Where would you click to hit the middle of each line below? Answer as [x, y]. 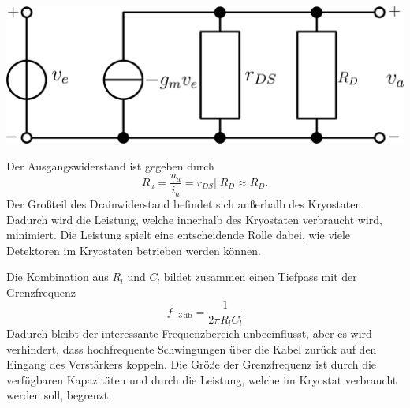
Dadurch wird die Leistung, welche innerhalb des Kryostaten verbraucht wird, [194, 219]
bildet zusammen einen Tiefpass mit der [260, 277]
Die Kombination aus [58, 277]
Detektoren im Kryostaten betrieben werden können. [134, 250]
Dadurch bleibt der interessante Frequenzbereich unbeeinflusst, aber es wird [189, 333]
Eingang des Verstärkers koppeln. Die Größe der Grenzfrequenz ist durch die [192, 364]
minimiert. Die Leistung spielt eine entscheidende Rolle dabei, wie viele [178, 235]
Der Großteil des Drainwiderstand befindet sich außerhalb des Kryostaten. [186, 203]
